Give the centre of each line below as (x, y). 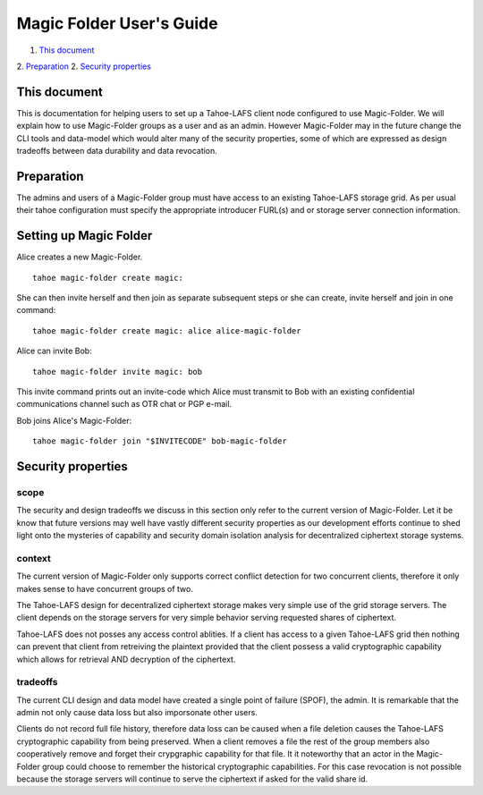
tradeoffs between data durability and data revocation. (117, 151)
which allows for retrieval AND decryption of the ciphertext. (126, 659)
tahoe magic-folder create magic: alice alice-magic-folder (167, 330)
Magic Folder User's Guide (117, 23)
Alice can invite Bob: (55, 351)
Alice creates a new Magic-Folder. (80, 257)
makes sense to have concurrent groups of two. (105, 588)
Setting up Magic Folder (85, 236)
